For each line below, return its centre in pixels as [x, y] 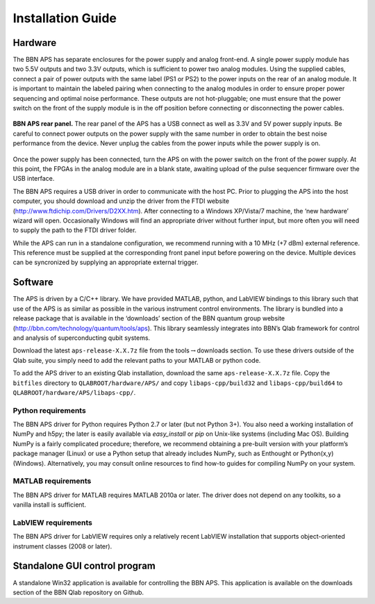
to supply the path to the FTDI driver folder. [75, 230]
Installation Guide [65, 18]
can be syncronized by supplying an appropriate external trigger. [106, 262]
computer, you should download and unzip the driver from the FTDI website [121, 201]
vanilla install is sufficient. [50, 505]
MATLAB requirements [52, 481]
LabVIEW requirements [53, 523]
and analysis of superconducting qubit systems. [82, 338]
